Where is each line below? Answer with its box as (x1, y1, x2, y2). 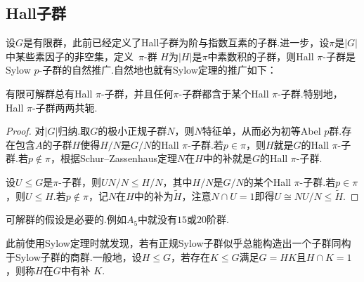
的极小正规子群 (98, 123, 167, 138)
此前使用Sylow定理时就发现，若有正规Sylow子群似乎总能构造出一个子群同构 (6, 235, 351, 250)
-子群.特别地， (278, 86, 343, 100)
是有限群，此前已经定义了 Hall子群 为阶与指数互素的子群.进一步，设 (23, 35, 330, 50)
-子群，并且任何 (100, 86, 174, 100)
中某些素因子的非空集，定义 (6, 48, 134, 63)
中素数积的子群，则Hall (207, 48, 314, 63)
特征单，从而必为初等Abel (202, 123, 321, 138)
